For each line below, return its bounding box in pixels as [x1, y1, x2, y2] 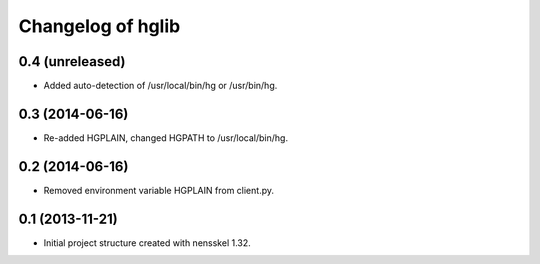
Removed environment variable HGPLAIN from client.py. [43, 184, 275, 196]
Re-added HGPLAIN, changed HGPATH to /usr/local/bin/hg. [43, 131, 289, 144]
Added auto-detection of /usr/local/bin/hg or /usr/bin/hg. [43, 80, 278, 92]
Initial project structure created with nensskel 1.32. [43, 236, 252, 249]
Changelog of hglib [18, 15, 181, 37]
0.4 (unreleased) [18, 53, 126, 70]
